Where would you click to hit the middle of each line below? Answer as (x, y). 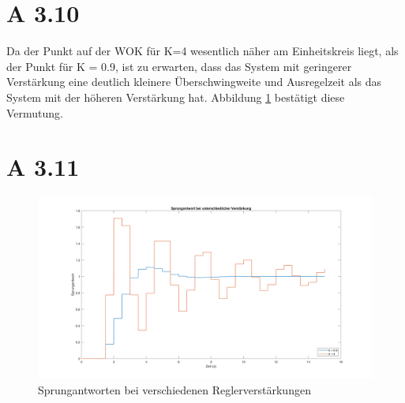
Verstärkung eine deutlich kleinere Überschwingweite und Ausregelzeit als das (194, 82)
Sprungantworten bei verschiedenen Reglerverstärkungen (174, 390)
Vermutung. (35, 112)
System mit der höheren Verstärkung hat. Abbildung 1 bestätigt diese (176, 97)
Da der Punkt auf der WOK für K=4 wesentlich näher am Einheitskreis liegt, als (202, 51)
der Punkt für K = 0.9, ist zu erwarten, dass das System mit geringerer (179, 66)
